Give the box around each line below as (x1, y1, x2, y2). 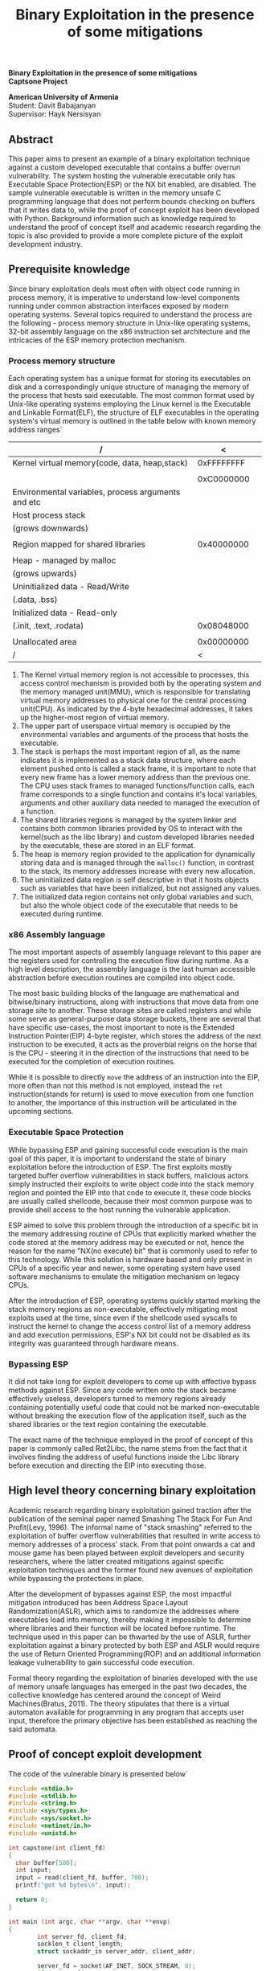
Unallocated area (12, 637, 77, 648)
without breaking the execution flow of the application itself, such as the (8, 1411, 247, 1420)
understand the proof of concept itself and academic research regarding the (8, 223, 261, 232)
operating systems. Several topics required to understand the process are (8, 309, 253, 319)
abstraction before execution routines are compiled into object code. (8, 973, 235, 982)
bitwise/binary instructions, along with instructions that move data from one (8, 997, 259, 1006)
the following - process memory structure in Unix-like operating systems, (8, 318, 251, 327)
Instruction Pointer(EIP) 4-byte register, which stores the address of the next (8, 1031, 262, 1041)
